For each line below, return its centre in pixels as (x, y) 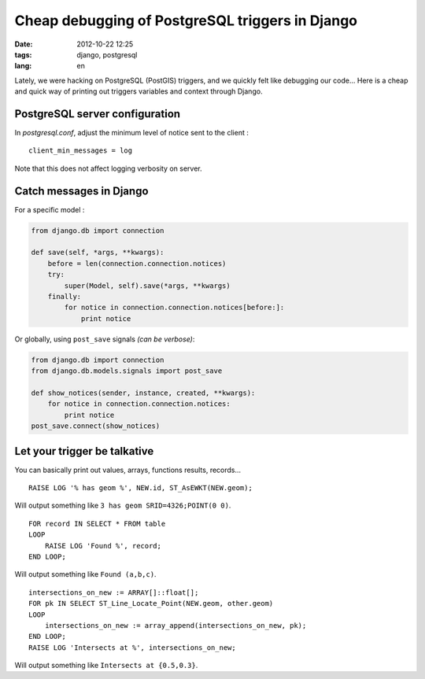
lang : (23, 66)
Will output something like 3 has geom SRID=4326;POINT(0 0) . (123, 506)
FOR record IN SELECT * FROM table (97, 524)
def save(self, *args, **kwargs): (98, 253)
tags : (23, 54)
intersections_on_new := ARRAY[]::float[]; (114, 592)
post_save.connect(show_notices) (96, 426)
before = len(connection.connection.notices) (137, 263)
